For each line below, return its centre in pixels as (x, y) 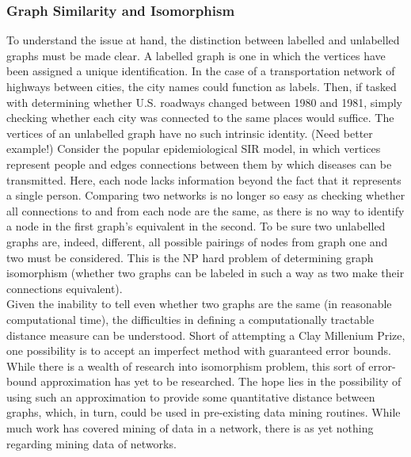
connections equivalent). (65, 288)
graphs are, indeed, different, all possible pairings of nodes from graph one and (197, 241)
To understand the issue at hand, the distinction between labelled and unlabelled (203, 40)
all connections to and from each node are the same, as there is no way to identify (205, 210)
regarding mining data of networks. (91, 443)
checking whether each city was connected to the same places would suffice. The (200, 118)
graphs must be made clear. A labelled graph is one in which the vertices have (196, 55)
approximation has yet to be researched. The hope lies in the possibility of (221, 381)
